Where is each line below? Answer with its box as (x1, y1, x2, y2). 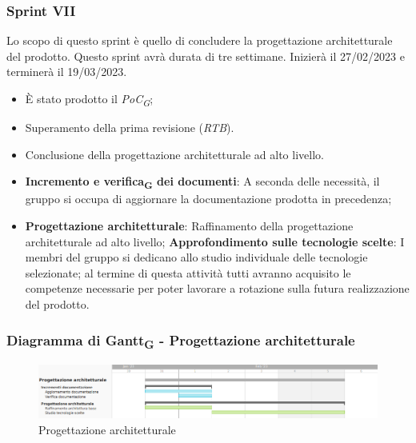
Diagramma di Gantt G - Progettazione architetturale (6, 329, 355, 352)
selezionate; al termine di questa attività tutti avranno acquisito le (25, 264, 351, 281)
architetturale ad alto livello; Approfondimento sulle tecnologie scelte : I (25, 233, 405, 249)
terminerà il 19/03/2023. (6, 63, 127, 80)
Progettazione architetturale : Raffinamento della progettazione (25, 218, 354, 234)
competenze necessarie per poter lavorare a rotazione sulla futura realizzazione (25, 280, 410, 297)
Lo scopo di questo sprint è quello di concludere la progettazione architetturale (6, 32, 393, 49)
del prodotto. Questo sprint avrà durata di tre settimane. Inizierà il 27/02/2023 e (6, 47, 405, 64)
